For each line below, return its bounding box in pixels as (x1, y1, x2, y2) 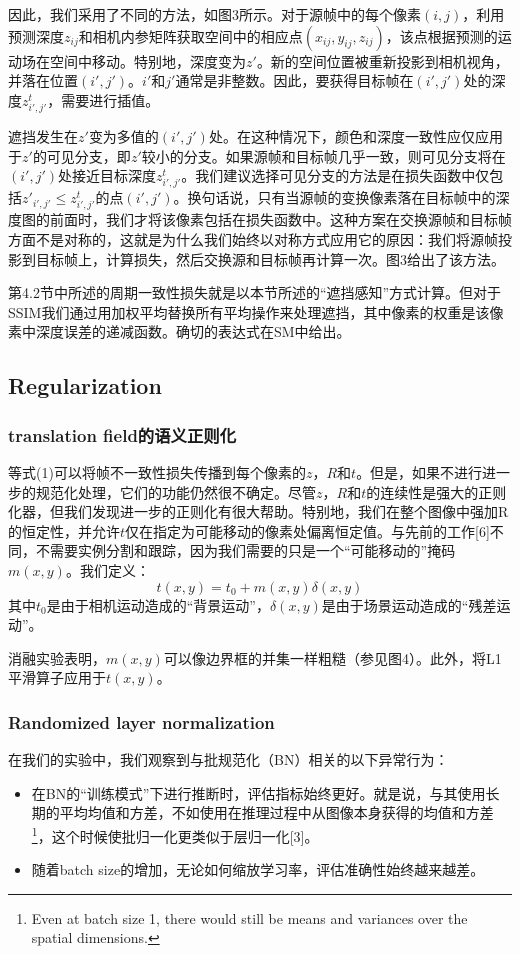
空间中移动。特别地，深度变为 (49, 50, 246, 71)
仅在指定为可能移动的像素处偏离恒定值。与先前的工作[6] (125, 520, 490, 541)
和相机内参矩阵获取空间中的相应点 (78, 25, 303, 46)
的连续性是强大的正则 (366, 481, 507, 502)
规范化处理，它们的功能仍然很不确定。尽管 (35, 481, 316, 502)
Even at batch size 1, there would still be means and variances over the (31, 907, 468, 928)
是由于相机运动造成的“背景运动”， (46, 594, 270, 615)
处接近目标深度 (58, 165, 157, 186)
